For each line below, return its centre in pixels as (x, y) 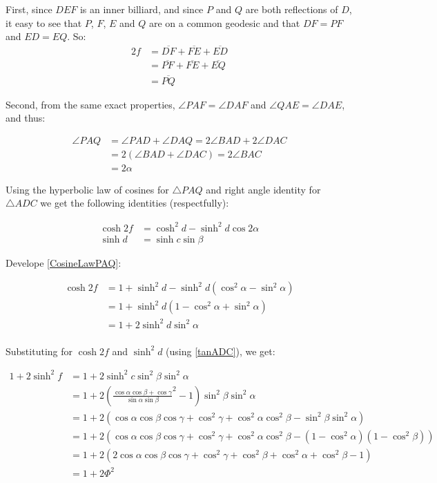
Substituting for (39, 351)
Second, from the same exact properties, (90, 104)
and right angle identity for (263, 189)
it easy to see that (44, 22)
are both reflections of (292, 9)
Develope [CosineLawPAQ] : (64, 262)
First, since (29, 9)
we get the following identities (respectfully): (135, 203)
